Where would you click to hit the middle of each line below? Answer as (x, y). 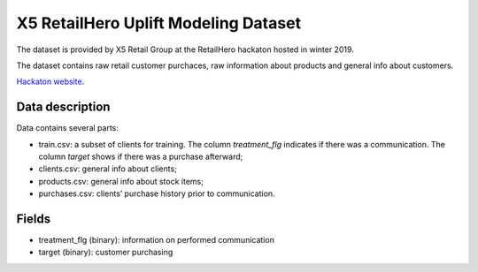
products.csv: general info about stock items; (121, 181)
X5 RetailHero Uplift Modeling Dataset (158, 23)
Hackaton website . (50, 82)
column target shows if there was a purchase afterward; (141, 157)
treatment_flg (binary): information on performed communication (156, 240)
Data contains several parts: (67, 128)
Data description (63, 107)
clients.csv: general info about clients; (108, 169)
